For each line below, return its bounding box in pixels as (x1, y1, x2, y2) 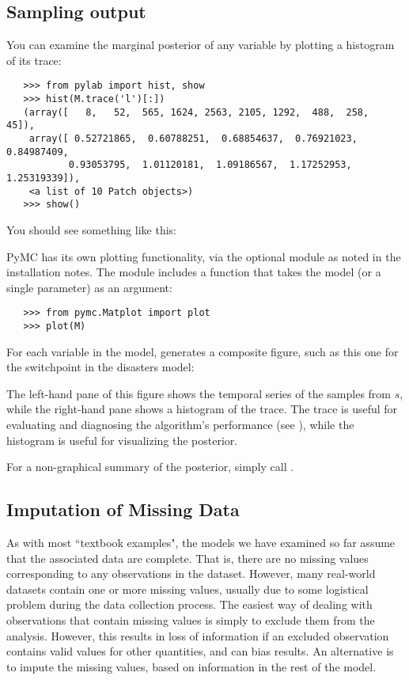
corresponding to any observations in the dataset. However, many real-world (6, 565, 376, 582)
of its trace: (6, 51, 62, 68)
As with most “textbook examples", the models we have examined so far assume (6, 534, 396, 550)
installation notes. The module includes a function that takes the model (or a (6, 264, 381, 280)
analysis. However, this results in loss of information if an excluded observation (6, 627, 389, 644)
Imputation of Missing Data (6, 497, 240, 522)
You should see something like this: (6, 221, 176, 237)
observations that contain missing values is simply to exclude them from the (6, 611, 375, 628)
